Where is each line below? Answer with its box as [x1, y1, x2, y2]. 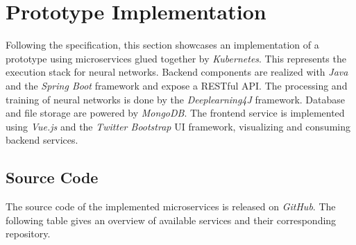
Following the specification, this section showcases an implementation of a [6, 37, 319, 52]
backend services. [6, 133, 78, 147]
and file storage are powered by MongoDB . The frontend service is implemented [6, 105, 345, 120]
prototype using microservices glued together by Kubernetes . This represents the [6, 51, 346, 65]
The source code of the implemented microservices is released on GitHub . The [6, 199, 336, 214]
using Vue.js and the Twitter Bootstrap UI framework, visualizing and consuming [6, 119, 350, 133]
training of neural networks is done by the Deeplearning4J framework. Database [6, 92, 345, 106]
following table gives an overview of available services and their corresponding [6, 212, 337, 227]
